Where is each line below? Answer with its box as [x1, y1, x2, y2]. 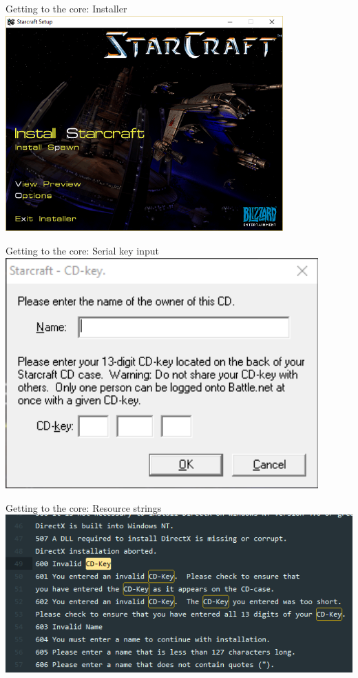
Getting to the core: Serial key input [6, 243, 160, 257]
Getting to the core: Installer [6, 1, 127, 15]
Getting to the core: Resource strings [6, 500, 162, 515]
